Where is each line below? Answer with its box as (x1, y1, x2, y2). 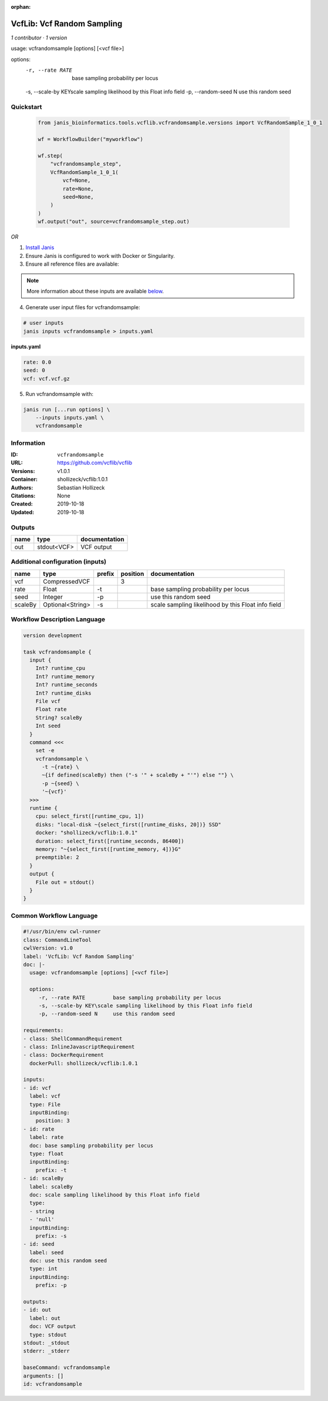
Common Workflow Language (11, 911, 98, 920)
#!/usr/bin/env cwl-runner (23, 929, 101, 935)
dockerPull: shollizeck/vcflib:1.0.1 (29, 1060, 138, 1067)
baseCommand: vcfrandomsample (23, 1364, 110, 1371)
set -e (35, 747, 55, 754)
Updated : (11, 508, 35, 515)
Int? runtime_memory (35, 673, 95, 680)
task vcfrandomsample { (23, 648, 92, 655)
